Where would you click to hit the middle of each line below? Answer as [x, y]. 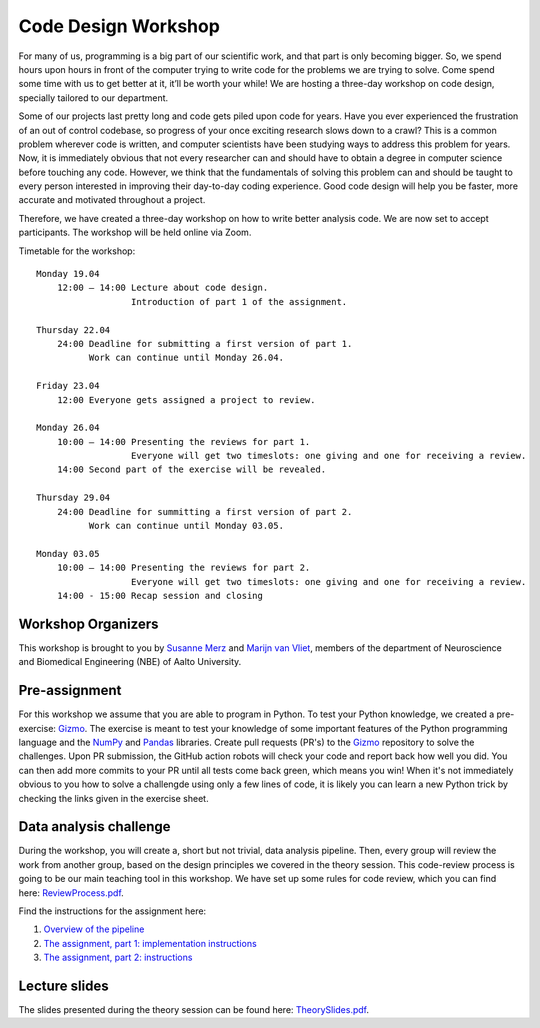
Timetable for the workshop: [77, 251]
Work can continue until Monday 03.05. [186, 526]
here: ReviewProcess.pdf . [71, 892]
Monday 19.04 [68, 274]
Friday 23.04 [68, 386]
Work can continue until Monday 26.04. [186, 358]
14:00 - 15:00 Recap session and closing [160, 595]
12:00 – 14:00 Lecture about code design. [162, 288]
